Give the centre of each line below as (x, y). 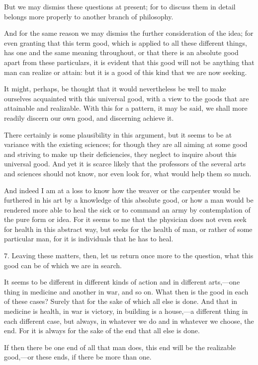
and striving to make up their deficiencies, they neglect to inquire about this (120, 154)
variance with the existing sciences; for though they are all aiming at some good (126, 144)
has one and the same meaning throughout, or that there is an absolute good (121, 52)
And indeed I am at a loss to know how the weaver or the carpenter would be (122, 190)
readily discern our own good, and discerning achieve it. (89, 117)
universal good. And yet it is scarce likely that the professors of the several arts (125, 164)
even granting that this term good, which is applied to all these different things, (126, 42)
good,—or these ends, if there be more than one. (78, 357)
